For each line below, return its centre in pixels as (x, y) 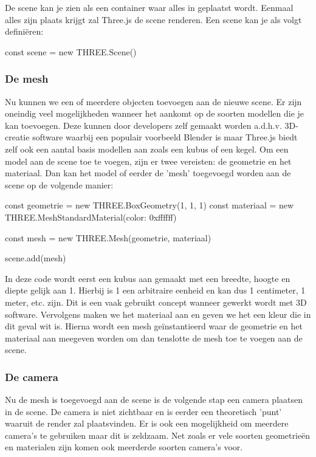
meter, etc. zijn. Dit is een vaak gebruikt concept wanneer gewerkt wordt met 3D (156, 302)
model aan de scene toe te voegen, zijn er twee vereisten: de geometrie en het (148, 161)
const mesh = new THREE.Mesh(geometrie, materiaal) (108, 237)
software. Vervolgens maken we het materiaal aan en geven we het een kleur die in (158, 314)
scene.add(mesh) (36, 258)
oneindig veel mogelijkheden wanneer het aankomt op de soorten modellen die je (155, 113)
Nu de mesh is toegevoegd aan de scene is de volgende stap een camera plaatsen (154, 400)
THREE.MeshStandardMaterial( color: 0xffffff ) (91, 217)
